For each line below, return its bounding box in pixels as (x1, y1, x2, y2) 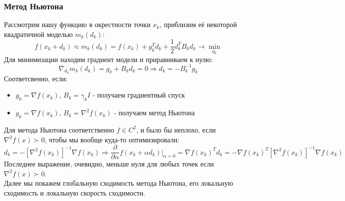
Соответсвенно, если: (4, 73, 68, 83)
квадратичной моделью (4, 29, 73, 39)
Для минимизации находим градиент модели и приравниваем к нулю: (4, 54, 213, 64)
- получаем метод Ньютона (114, 107, 195, 118)
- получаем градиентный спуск (92, 90, 185, 100)
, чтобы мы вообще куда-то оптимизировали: (44, 134, 180, 144)
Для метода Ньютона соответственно (4, 124, 115, 134)
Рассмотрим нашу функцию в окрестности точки (4, 19, 151, 30)
